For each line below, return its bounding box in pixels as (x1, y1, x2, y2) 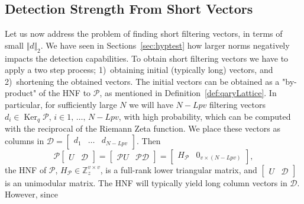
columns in (5, 134, 44, 146)
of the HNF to (38, 87, 91, 99)
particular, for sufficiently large (5, 98, 117, 110)
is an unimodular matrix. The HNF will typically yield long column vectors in (5, 176, 287, 189)
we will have (129, 98, 173, 110)
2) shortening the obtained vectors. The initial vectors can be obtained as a (5, 75, 280, 87)
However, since (5, 188, 58, 200)
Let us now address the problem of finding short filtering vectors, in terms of (5, 27, 283, 40)
